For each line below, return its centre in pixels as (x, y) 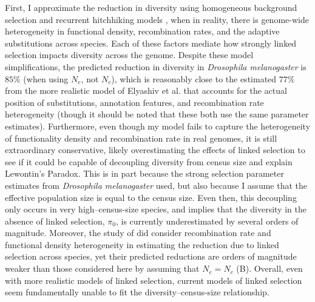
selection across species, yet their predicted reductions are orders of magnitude (151, 256)
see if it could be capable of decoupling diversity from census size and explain (149, 161)
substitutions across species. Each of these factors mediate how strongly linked (151, 43)
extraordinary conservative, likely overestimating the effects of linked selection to (155, 150)
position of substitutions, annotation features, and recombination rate (134, 102)
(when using (46, 78)
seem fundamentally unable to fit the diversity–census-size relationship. (137, 292)
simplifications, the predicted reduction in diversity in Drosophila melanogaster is (156, 66)
